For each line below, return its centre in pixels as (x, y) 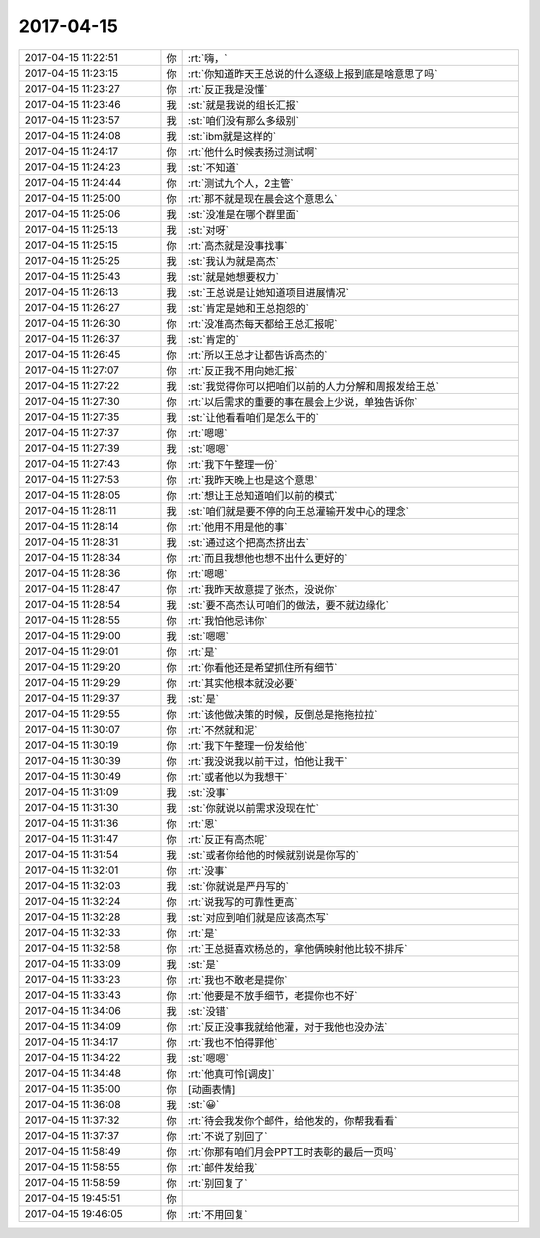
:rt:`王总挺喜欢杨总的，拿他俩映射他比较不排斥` (297, 948)
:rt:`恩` (202, 823)
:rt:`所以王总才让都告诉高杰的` (257, 355)
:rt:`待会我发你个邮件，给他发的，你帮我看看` (292, 1120)
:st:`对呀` (208, 230)
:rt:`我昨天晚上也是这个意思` (252, 480)
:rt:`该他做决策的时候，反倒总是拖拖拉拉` (282, 714)
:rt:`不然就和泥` (222, 730)
